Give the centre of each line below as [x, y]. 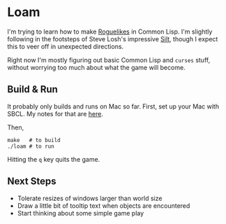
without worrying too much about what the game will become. [97, 67]
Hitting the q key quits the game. [54, 159]
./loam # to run [31, 146]
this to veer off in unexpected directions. [66, 46]
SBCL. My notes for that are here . [55, 113]
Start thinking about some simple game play [81, 213]
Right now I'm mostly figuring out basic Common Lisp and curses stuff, [109, 59]
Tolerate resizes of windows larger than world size [90, 198]
